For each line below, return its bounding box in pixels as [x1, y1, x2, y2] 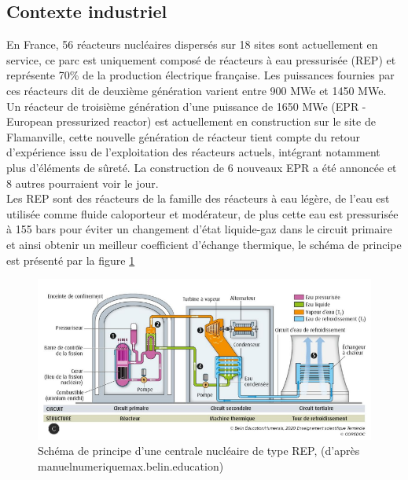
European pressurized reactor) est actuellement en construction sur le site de [6, 113, 376, 130]
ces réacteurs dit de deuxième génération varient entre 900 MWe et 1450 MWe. [6, 82, 387, 98]
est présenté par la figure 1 [6, 251, 135, 268]
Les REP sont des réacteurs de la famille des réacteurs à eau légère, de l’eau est [6, 190, 390, 207]
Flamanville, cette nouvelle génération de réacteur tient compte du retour [6, 128, 360, 145]
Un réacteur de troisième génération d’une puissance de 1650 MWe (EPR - [6, 97, 366, 114]
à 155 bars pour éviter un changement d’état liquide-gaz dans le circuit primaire [6, 221, 392, 237]
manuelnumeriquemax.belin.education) [38, 457, 224, 474]
